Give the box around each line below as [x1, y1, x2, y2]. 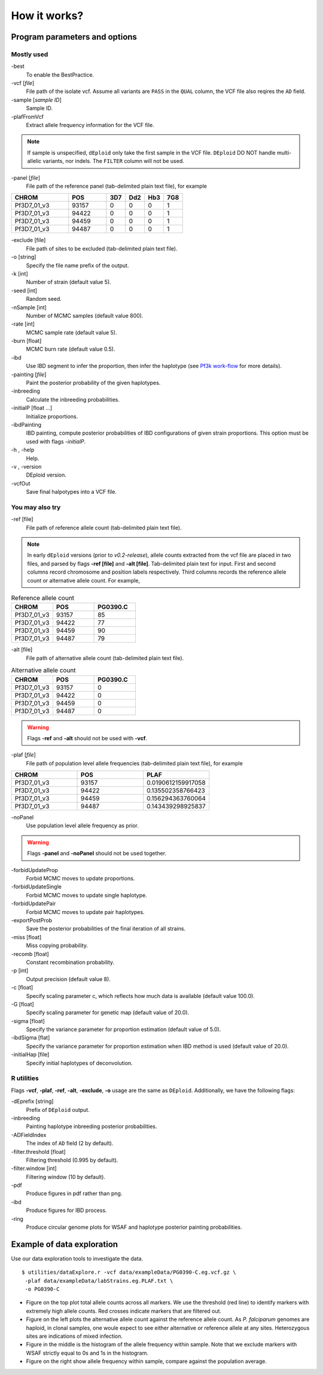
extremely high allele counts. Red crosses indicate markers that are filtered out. [26, 1307, 221, 1314]
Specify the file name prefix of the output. [26, 261, 129, 269]
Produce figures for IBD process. [26, 1207, 107, 1214]
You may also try [11, 503, 61, 511]
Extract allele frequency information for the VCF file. [26, 122, 155, 129]
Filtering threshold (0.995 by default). [26, 1156, 118, 1163]
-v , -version [11, 463, 42, 470]
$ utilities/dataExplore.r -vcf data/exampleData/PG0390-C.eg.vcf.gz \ [22, 1269, 236, 1276]
